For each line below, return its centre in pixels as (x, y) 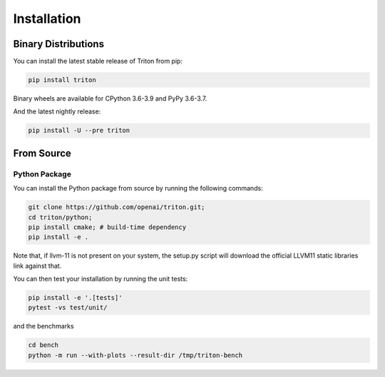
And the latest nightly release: (57, 111)
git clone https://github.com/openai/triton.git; (117, 207)
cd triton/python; (60, 217)
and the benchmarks (43, 326)
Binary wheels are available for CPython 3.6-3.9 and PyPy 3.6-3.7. (110, 99)
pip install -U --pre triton (79, 131)
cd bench (43, 345)
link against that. (37, 266)
